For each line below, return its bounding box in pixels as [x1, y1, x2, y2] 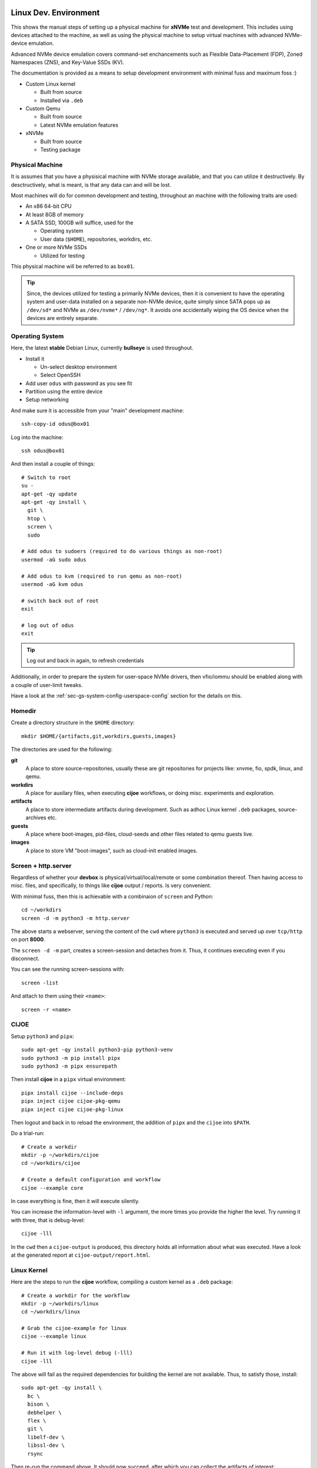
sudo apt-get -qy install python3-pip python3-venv [21, 1046, 173, 1053]
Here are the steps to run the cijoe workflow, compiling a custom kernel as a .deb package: [11, 1278, 233, 1285]
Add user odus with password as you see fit [25, 379, 132, 387]
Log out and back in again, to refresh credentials [26, 657, 144, 664]
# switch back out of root [21, 597, 99, 604]
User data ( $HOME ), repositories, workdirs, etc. [40, 235, 153, 243]
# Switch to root [21, 474, 71, 481]
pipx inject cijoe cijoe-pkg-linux [21, 1106, 124, 1113]
